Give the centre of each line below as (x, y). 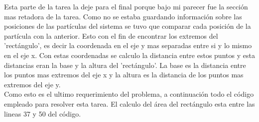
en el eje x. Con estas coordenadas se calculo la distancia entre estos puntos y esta (129, 55)
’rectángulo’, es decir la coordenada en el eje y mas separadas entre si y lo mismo (128, 45)
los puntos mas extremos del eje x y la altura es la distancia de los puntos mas (124, 75)
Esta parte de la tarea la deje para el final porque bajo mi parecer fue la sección (126, 6)
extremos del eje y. (32, 84)
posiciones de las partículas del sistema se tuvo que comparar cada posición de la (128, 26)
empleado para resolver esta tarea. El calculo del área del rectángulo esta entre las (129, 103)
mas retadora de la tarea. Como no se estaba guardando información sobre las (123, 16)
